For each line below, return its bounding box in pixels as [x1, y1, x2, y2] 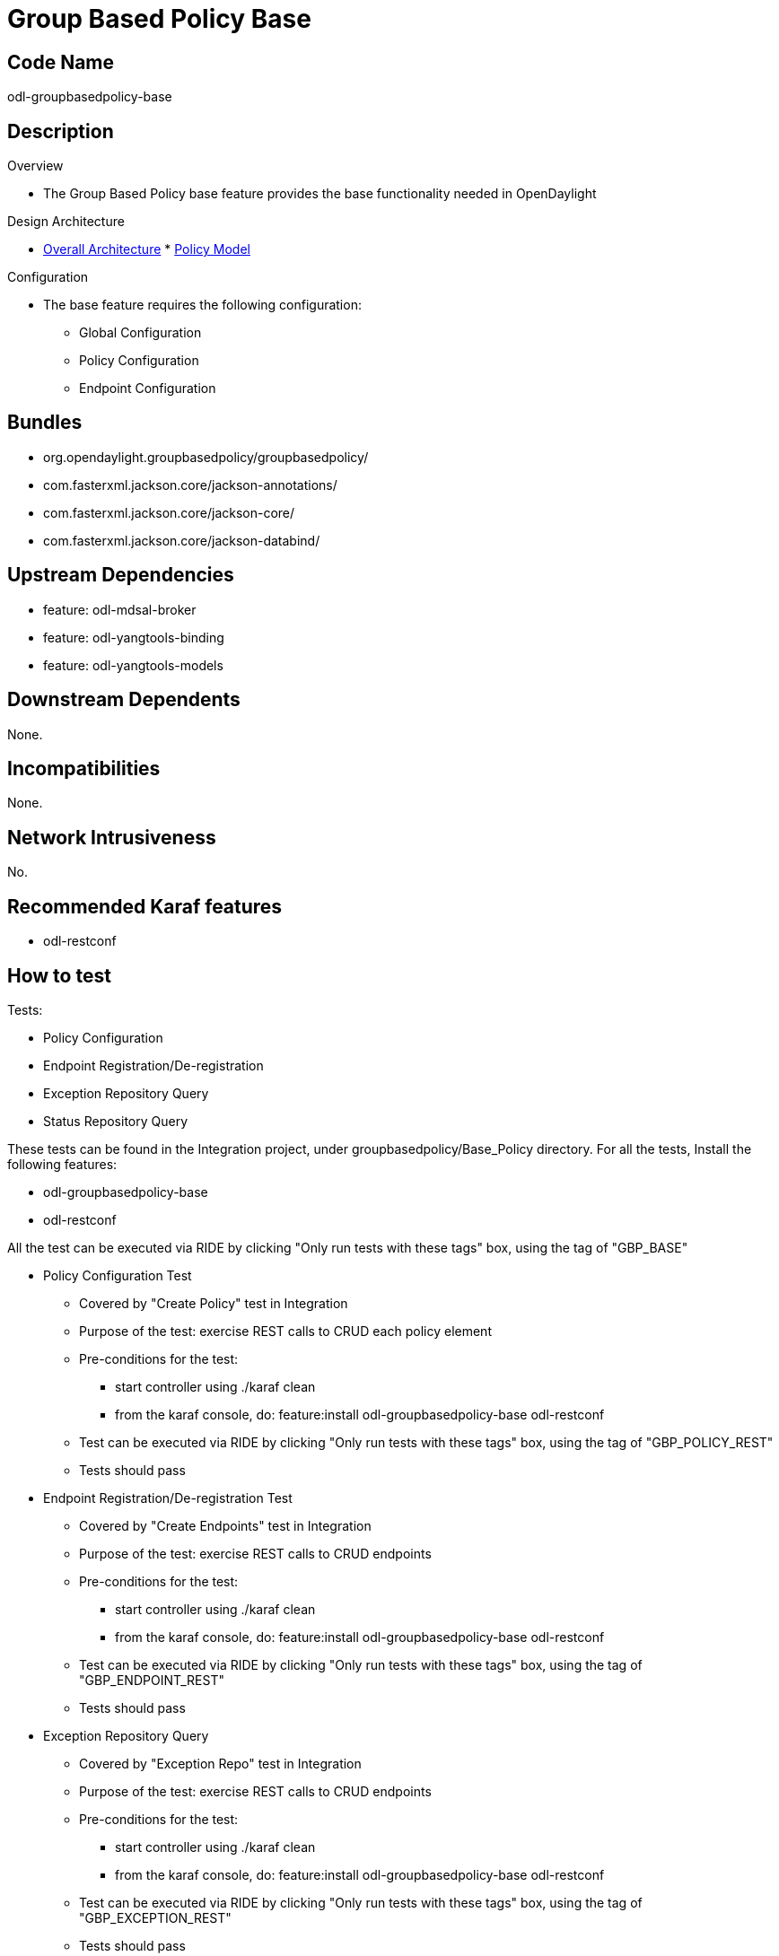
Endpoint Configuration [79, 380, 216, 397]
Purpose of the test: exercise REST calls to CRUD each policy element [79, 1323, 492, 1339]
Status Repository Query [43, 1113, 188, 1129]
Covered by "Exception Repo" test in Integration [79, 1755, 362, 1771]
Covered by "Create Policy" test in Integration [79, 1295, 348, 1311]
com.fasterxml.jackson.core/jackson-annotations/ [43, 476, 337, 493]
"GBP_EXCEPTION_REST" [79, 1909, 232, 1925]
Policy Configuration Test [43, 1267, 192, 1283]
